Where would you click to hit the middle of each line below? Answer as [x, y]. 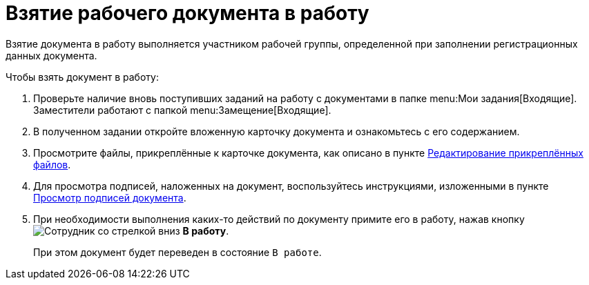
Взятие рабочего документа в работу [187, 13]
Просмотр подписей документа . [110, 197]
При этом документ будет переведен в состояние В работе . [177, 252]
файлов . [52, 164]
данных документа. [51, 55]
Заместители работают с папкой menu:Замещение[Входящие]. [182, 110]
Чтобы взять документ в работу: [82, 77]
